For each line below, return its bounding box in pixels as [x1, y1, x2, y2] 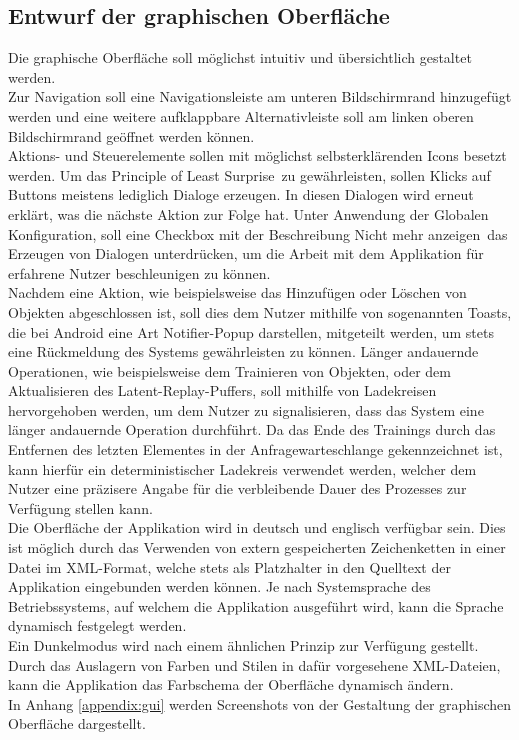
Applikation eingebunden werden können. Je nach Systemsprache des [8, 576, 431, 597]
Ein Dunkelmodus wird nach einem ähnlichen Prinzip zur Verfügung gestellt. [8, 635, 479, 656]
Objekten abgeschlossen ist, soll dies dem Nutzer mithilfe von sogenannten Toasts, [8, 301, 512, 322]
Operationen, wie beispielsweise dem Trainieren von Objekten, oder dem [8, 360, 451, 381]
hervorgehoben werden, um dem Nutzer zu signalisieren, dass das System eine [8, 399, 484, 420]
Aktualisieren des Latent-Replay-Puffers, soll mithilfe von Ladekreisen [8, 380, 437, 401]
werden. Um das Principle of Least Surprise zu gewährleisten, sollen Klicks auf [8, 164, 491, 185]
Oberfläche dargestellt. [8, 713, 146, 734]
